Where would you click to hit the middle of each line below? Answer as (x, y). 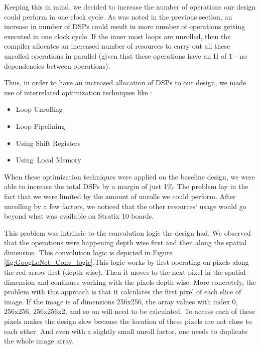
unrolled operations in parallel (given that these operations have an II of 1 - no (125, 55)
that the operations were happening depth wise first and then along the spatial (125, 242)
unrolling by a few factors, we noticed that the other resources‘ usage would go (125, 206)
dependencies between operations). (57, 65)
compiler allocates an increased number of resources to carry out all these (117, 46)
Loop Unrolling (39, 109)
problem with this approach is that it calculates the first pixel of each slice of (123, 292)
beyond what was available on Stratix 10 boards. (79, 216)
